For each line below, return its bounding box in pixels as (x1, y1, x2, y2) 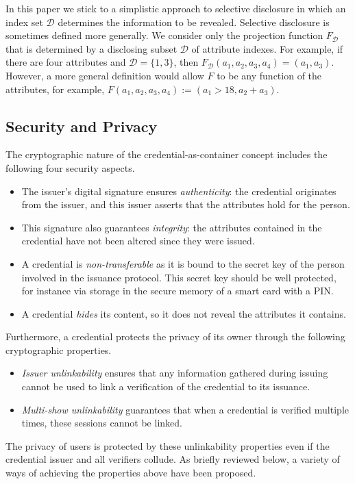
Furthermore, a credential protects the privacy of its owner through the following (5, 329, 345, 344)
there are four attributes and (5, 55, 126, 69)
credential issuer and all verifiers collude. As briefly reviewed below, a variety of (5, 452, 340, 466)
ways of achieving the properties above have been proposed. (5, 466, 256, 480)
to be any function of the (217, 68, 322, 82)
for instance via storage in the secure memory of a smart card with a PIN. (21, 283, 334, 298)
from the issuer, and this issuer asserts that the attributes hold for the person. (21, 197, 350, 212)
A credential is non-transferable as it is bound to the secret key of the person (21, 256, 345, 270)
